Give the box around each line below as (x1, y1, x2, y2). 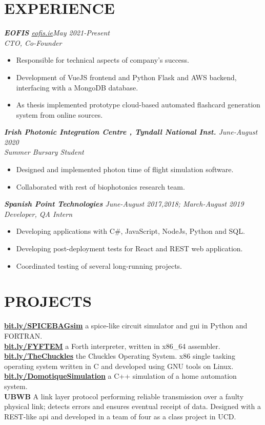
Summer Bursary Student (4, 146, 84, 157)
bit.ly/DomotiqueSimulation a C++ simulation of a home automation (4, 371, 237, 381)
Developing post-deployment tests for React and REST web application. (16, 243, 243, 254)
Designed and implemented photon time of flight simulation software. (16, 164, 234, 175)
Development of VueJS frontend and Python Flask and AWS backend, (16, 71, 237, 82)
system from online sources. (16, 109, 103, 120)
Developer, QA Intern (4, 208, 73, 219)
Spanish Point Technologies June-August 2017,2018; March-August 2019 (4, 198, 244, 209)
